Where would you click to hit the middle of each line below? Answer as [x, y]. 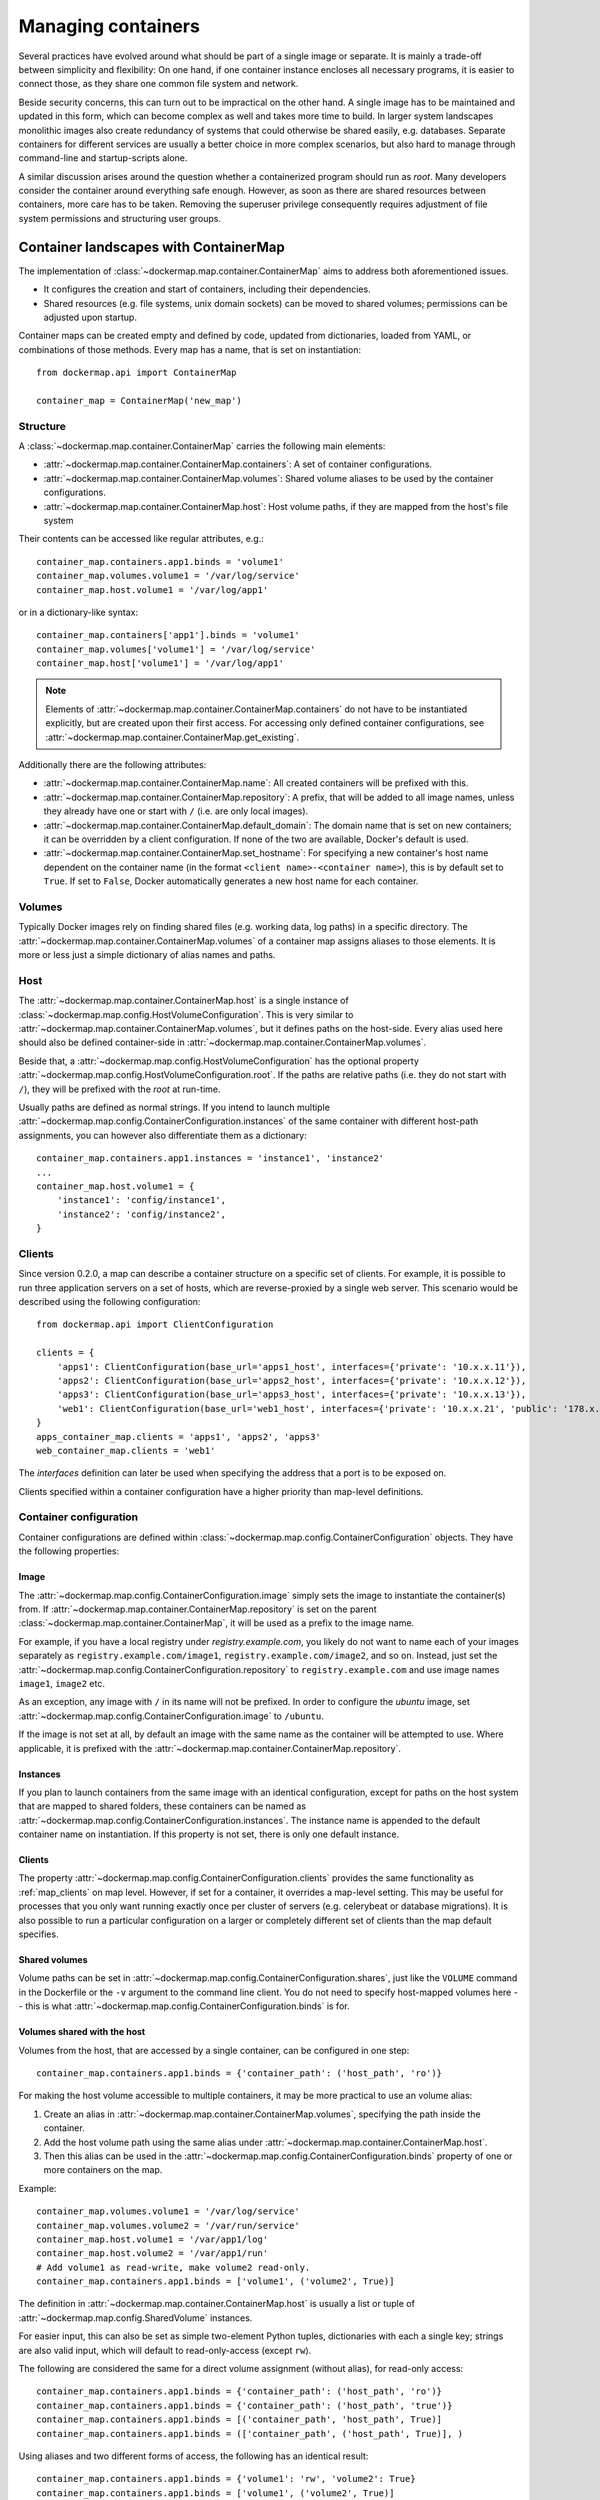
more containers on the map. [103, 2170]
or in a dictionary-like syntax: [78, 612]
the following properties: [69, 1551]
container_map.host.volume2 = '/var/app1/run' [152, 2253]
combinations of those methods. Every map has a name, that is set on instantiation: [190, 349]
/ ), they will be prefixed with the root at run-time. [119, 1089]
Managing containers [109, 26]
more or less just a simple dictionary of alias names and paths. [147, 955]
